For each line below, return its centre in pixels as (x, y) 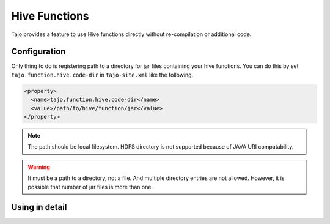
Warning (39, 167)
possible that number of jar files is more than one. (90, 187)
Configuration (38, 52)
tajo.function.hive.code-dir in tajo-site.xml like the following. (102, 75)
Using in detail (39, 207)
